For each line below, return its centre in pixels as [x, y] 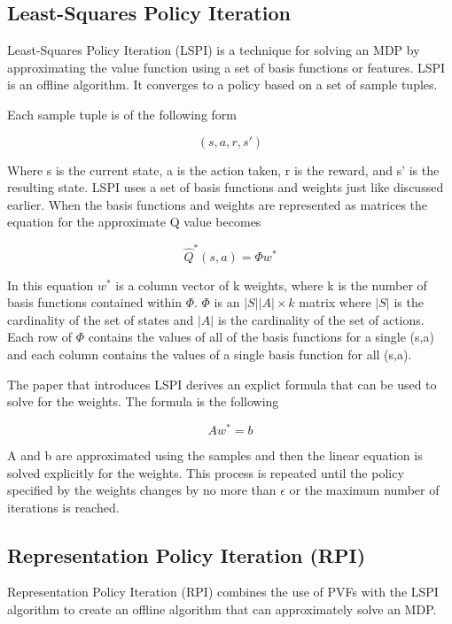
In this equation [51, 285]
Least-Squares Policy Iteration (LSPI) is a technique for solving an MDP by [214, 50]
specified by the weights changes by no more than [142, 490]
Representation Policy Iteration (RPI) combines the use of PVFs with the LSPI [223, 592]
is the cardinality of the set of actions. [321, 319]
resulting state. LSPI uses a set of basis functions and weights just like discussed [226, 187]
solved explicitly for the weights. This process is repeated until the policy [206, 472]
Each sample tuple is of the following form [122, 114]
